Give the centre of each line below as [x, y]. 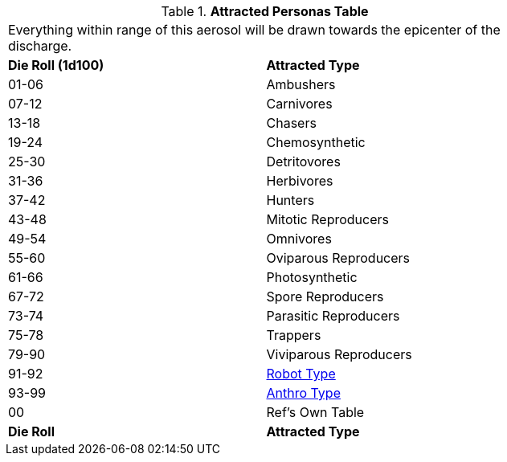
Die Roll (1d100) [56, 65]
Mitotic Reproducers [327, 219]
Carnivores [299, 104]
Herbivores [300, 181]
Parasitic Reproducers [333, 316]
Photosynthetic [312, 277]
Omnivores [299, 239]
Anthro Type [303, 393]
